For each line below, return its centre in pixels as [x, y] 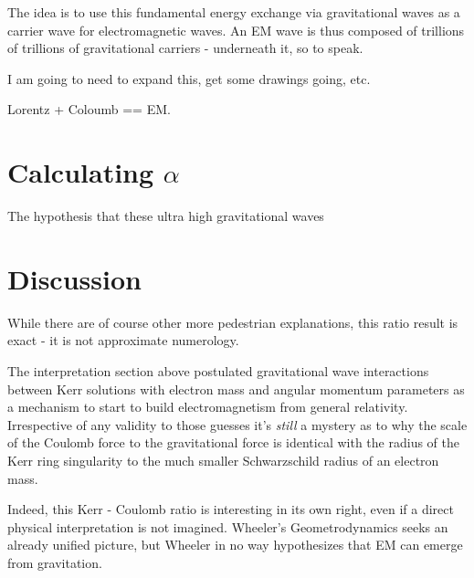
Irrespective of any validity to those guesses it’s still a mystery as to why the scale [237, 424]
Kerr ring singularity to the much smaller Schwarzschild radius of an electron [223, 460]
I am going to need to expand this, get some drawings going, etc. [189, 78]
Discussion [74, 278]
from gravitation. [55, 562]
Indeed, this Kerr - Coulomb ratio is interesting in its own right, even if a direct [231, 509]
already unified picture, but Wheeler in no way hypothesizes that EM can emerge [235, 545]
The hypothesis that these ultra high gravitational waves [166, 216]
